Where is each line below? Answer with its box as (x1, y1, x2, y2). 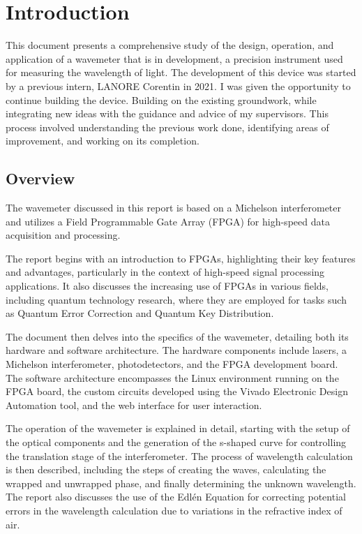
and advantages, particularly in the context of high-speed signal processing (6, 265, 325, 279)
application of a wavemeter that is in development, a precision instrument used (6, 51, 343, 66)
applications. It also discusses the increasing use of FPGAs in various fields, (6, 279, 329, 293)
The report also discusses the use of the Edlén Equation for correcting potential (6, 489, 346, 504)
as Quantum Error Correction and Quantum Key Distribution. (6, 306, 274, 320)
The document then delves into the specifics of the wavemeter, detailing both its (6, 329, 349, 343)
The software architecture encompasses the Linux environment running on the (6, 370, 339, 385)
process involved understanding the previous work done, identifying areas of (6, 119, 329, 134)
